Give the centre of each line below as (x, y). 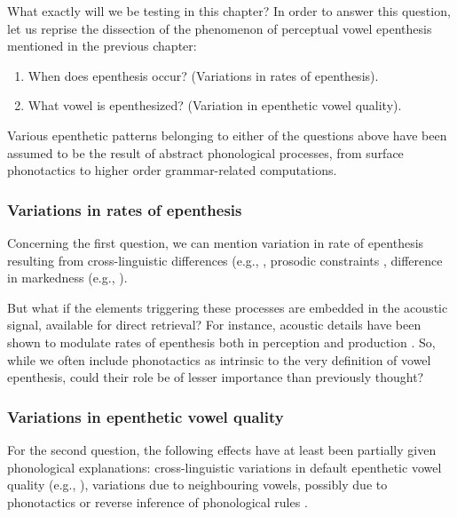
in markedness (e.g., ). (67, 278)
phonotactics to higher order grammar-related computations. (172, 170)
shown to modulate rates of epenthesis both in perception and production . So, (221, 342)
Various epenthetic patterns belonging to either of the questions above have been (227, 135)
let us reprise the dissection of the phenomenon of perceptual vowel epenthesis (220, 28)
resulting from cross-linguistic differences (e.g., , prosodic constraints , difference (225, 260)
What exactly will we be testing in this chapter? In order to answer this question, (229, 11)
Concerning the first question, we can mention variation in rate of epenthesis (216, 242)
